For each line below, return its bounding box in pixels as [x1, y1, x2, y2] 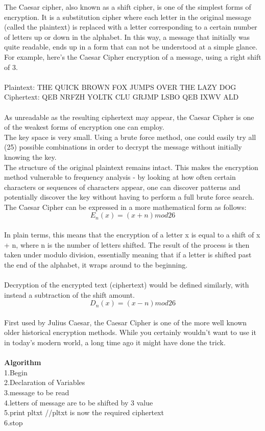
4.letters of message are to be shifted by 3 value [4, 397, 153, 408]
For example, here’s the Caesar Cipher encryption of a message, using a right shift [4, 51, 261, 62]
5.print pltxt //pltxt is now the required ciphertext [4, 407, 164, 418]
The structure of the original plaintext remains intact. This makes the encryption [4, 161, 258, 172]
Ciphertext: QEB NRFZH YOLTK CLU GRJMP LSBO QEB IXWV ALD [4, 91, 239, 102]
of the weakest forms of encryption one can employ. [4, 122, 164, 132]
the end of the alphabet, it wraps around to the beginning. [4, 259, 188, 270]
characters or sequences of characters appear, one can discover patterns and [4, 181, 240, 192]
